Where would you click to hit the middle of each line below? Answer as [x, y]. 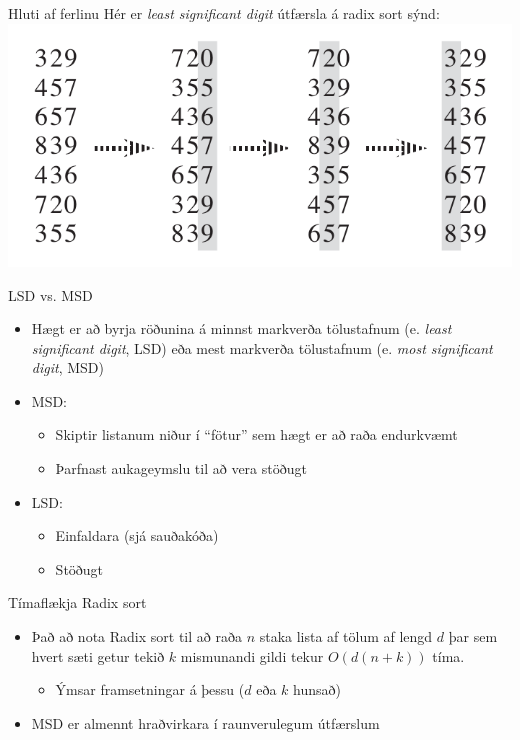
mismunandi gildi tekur [252, 655]
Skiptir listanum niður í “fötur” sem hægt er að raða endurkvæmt [256, 434]
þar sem [473, 636]
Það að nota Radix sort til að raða [136, 636]
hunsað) [317, 689]
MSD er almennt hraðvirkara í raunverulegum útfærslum [205, 722]
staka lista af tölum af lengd [346, 636]
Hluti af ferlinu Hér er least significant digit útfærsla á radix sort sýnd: [224, 13]
